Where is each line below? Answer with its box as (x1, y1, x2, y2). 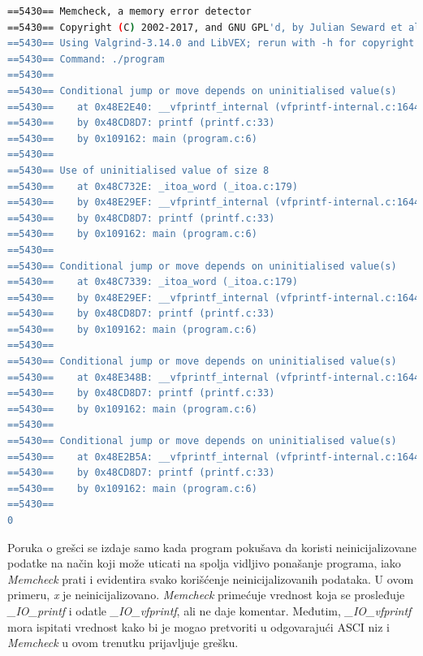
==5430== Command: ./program (7, 53, 165, 65)
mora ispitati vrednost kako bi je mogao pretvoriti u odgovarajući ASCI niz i (7, 618, 390, 635)
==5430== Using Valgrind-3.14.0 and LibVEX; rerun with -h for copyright (7, 37, 415, 50)
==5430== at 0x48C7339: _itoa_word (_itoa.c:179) (7, 276, 298, 288)
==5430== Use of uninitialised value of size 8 (7, 164, 270, 176)
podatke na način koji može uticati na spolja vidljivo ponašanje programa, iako (7, 555, 401, 572)
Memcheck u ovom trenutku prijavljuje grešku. (7, 634, 239, 651)
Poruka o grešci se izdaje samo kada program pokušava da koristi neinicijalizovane (7, 538, 417, 555)
